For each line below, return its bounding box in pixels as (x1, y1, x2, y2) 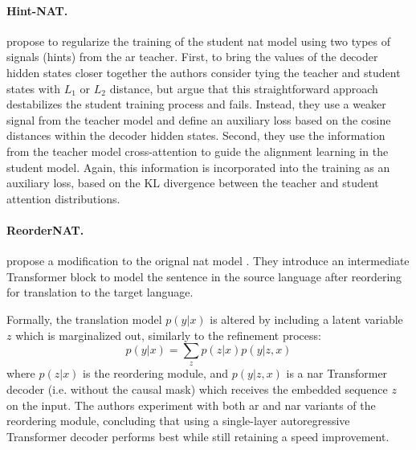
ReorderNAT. (6, 221, 84, 238)
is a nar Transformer (286, 365, 388, 382)
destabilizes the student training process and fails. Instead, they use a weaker (6, 96, 386, 112)
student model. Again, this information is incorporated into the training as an (6, 158, 390, 175)
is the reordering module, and (83, 365, 229, 382)
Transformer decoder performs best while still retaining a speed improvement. (6, 427, 389, 444)
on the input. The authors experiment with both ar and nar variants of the (6, 396, 376, 413)
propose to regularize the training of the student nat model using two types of (6, 32, 391, 49)
